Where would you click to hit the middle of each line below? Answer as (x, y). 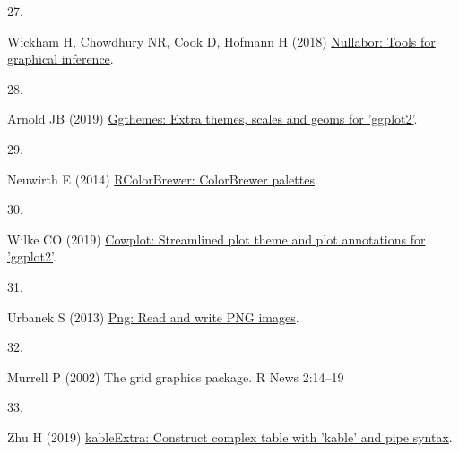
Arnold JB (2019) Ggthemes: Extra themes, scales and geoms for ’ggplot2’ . (212, 119)
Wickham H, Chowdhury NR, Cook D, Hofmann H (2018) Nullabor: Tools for (221, 41)
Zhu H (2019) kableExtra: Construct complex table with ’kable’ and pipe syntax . (230, 436)
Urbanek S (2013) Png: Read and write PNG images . (153, 316)
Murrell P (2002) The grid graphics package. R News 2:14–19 (176, 376)
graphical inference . (61, 59)
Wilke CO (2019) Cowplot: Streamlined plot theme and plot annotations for (217, 239)
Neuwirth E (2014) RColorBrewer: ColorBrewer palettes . (163, 179)
